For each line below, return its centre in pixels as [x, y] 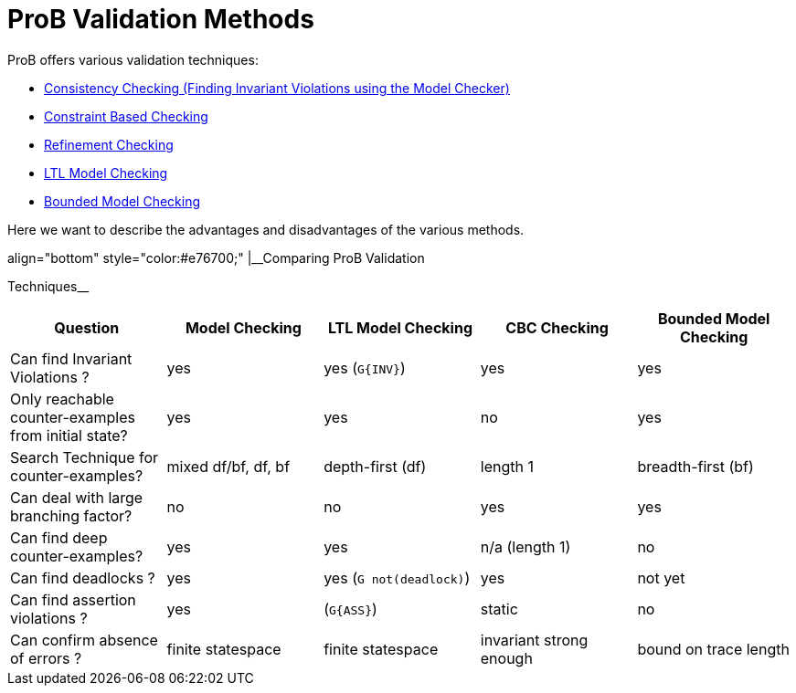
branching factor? [71, 515]
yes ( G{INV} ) [365, 367]
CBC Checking [557, 327]
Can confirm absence [84, 640]
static [499, 609]
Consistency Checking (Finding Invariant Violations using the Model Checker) [277, 88]
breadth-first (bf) [695, 466]
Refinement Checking [109, 144]
